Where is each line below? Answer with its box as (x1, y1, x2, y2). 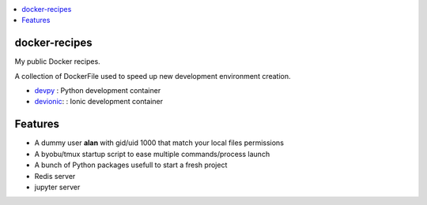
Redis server (34, 171, 76, 181)
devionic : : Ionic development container (34, 97, 164, 106)
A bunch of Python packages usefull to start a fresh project (34, 160, 228, 170)
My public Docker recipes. (14, 57, 100, 66)
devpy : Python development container (34, 86, 161, 95)
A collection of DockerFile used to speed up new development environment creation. (14, 71, 292, 80)
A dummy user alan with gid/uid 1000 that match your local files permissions (34, 138, 285, 147)
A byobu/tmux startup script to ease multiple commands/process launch (34, 149, 270, 158)
